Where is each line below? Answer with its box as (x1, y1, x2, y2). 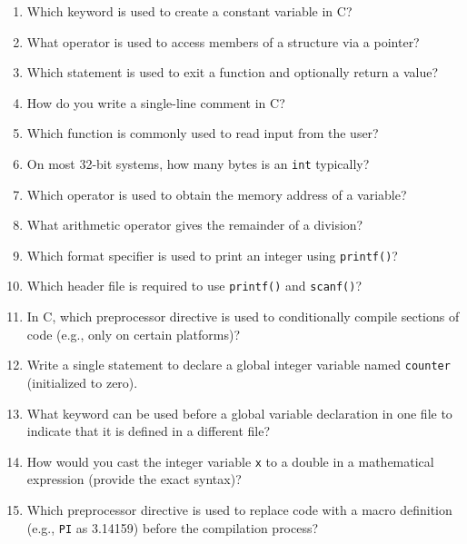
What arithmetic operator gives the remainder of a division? (26, 215, 363, 234)
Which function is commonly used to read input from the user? (26, 124, 379, 143)
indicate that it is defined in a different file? (26, 421, 271, 440)
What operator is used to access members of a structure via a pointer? (26, 32, 420, 51)
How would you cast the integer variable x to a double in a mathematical (26, 451, 434, 470)
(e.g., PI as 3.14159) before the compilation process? (26, 518, 319, 537)
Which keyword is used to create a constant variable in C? (26, 2, 353, 20)
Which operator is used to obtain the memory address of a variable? (26, 184, 407, 203)
